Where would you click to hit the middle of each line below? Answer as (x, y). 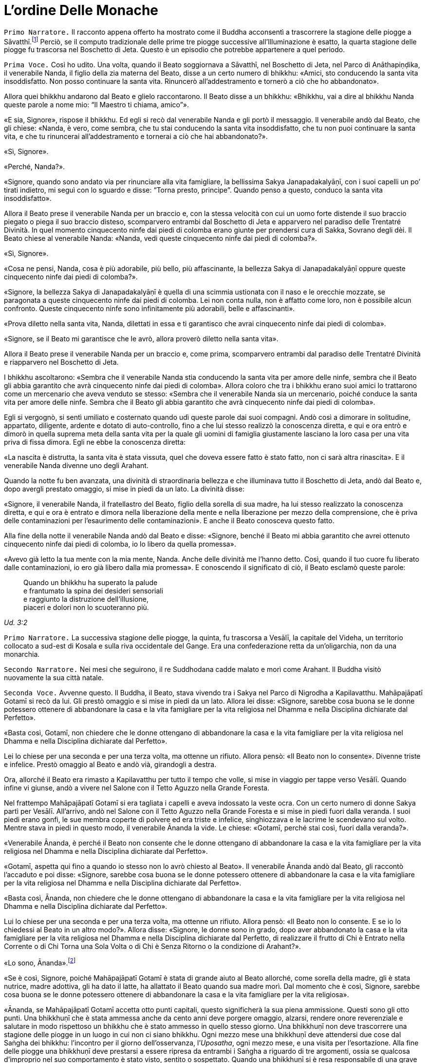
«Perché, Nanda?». (35, 167)
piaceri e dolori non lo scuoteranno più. (86, 608)
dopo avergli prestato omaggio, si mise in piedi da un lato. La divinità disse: (124, 489)
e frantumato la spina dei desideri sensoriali (93, 591)
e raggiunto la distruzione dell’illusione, (86, 599)
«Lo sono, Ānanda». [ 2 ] (40, 962)
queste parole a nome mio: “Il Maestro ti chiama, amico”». (97, 105)
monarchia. (22, 654)
